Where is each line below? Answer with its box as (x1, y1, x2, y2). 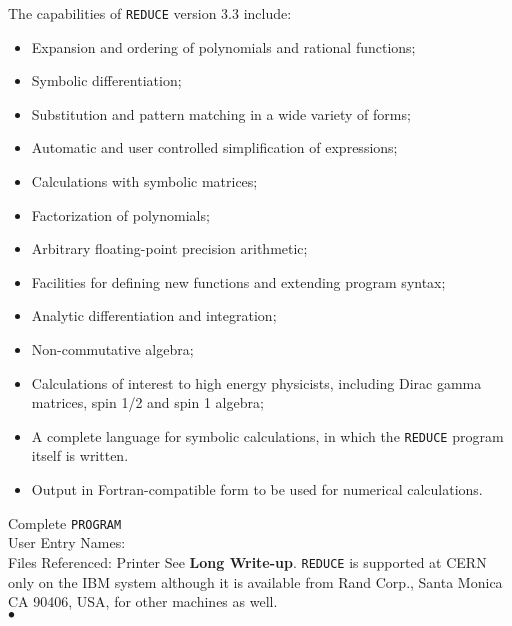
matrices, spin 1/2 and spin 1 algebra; (31, 392, 264, 413)
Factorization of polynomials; (31, 204, 210, 225)
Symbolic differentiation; (31, 70, 182, 91)
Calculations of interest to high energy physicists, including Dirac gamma (31, 372, 482, 393)
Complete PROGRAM (8, 512, 122, 533)
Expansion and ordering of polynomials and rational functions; (31, 36, 416, 57)
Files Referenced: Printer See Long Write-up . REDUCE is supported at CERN (8, 551, 487, 572)
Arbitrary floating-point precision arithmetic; (31, 238, 308, 259)
